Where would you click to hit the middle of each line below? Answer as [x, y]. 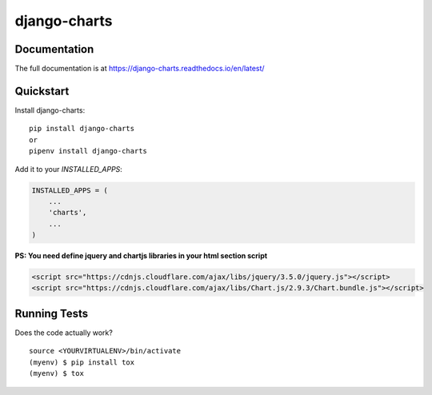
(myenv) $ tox [56, 373]
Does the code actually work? [64, 333]
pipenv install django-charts [88, 151]
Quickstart [42, 91]
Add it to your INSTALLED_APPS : [69, 169]
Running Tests [51, 313]
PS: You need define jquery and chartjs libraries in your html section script [141, 256]
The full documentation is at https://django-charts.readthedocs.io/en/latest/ [140, 69]
